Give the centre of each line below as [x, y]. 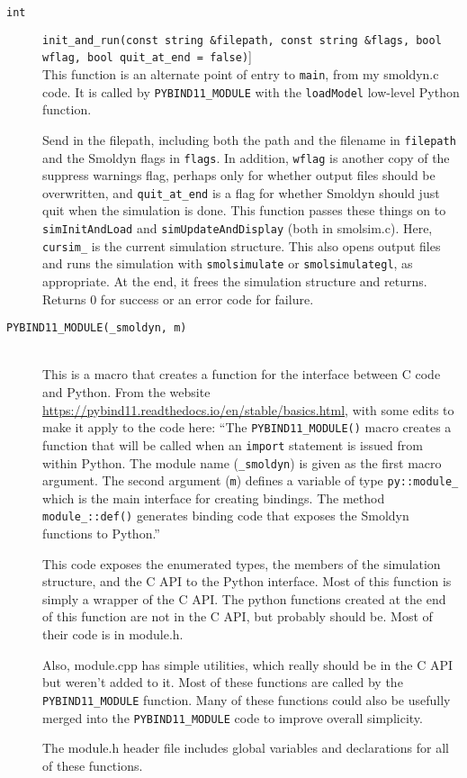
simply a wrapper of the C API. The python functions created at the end [244, 598]
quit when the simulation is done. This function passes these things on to [244, 210]
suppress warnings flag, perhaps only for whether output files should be [239, 175]
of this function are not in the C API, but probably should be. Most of [238, 616]
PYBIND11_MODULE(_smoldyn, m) [97, 328]
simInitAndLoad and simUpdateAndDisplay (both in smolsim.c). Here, [238, 228]
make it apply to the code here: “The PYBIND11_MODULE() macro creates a [247, 427]
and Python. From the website [126, 392]
